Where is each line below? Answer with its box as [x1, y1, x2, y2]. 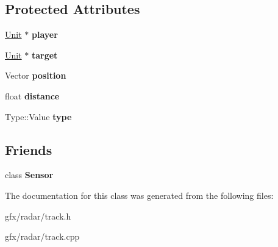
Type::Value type [5, 110, 72, 123]
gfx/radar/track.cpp [5, 230, 80, 243]
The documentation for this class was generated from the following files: [5, 188, 274, 201]
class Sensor [5, 168, 54, 181]
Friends [5, 140, 52, 159]
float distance [5, 89, 60, 102]
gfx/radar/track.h [5, 209, 71, 222]
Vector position [5, 69, 66, 82]
